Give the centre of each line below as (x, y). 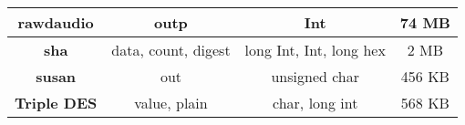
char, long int (315, 103)
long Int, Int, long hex (315, 50)
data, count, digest (171, 50)
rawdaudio (56, 22)
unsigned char (315, 76)
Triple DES (56, 103)
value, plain (171, 103)
